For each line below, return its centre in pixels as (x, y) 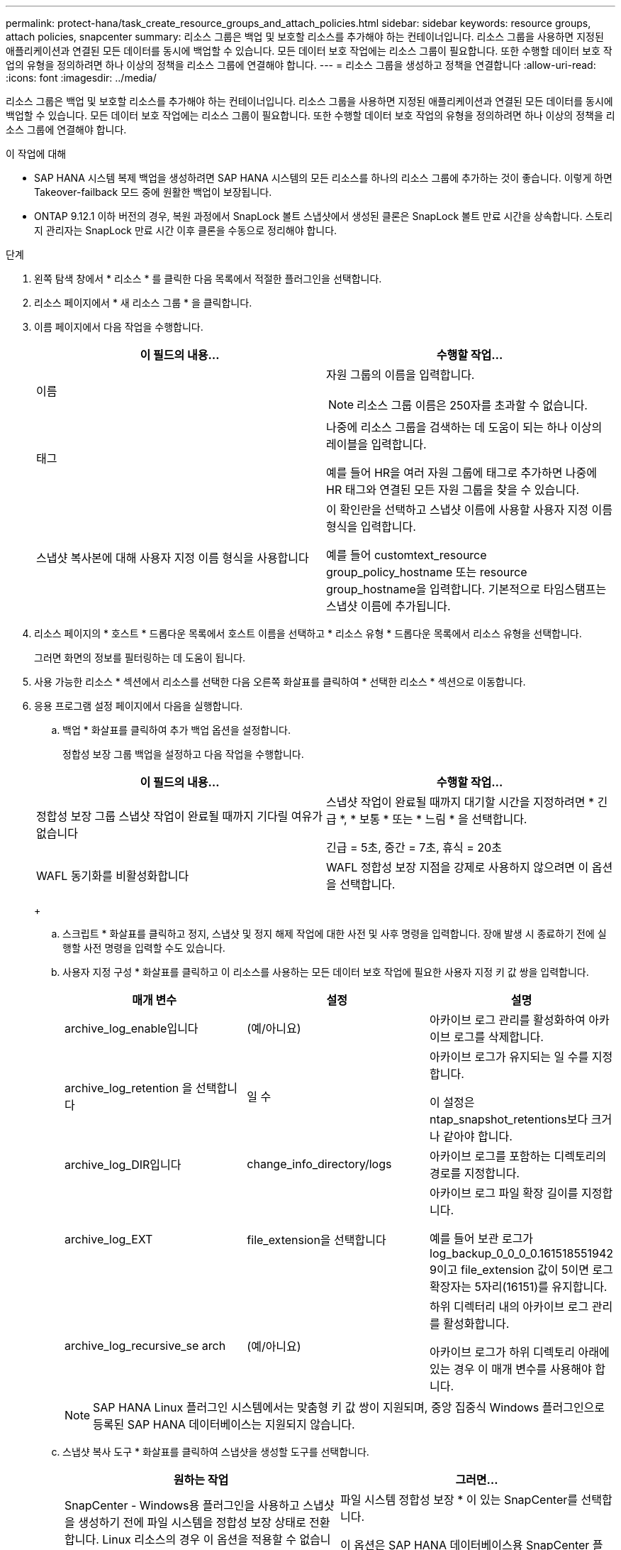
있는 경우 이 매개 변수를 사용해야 (511, 1369)
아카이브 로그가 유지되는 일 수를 (509, 1057)
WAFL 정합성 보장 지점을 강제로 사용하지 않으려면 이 (458, 867)
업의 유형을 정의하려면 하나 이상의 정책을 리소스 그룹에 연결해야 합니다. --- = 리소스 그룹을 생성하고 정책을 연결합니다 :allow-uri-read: (301, 65)
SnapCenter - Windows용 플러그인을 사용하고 (182, 1505)
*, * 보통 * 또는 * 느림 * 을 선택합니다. (433, 819)
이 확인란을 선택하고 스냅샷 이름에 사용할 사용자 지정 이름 (470, 510)
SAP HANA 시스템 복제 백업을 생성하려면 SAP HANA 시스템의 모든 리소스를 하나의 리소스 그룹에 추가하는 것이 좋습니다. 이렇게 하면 (323, 178)
